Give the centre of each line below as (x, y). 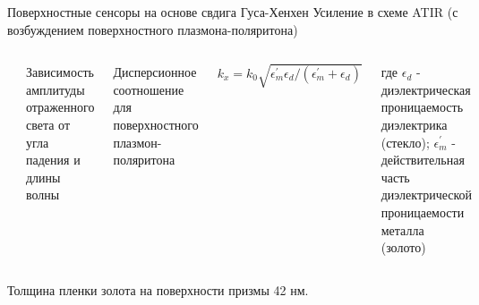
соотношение (149, 89)
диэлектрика (414, 124)
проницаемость (422, 107)
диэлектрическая (426, 89)
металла (402, 229)
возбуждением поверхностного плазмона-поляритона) (153, 29)
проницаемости (423, 212)
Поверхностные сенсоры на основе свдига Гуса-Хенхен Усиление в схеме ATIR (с (233, 12)
